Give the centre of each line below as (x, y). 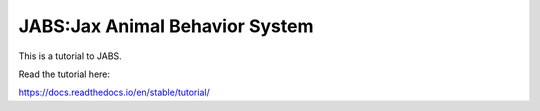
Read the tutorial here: (64, 74)
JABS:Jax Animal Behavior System (166, 26)
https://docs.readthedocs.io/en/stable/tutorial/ (114, 92)
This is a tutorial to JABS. (70, 56)
